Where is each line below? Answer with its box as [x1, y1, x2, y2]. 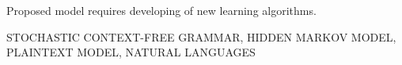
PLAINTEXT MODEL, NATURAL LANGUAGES [6, 44, 256, 60]
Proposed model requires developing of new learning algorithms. [6, 2, 317, 18]
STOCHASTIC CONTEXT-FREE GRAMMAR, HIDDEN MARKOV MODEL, [6, 28, 396, 45]
